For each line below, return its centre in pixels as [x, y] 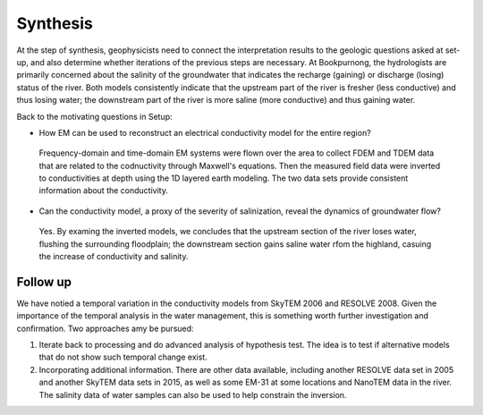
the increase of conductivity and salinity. [114, 257]
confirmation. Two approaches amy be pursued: [105, 328]
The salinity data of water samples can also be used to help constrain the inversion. [193, 394]
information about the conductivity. [104, 191]
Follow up [44, 282]
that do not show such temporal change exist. [123, 357]
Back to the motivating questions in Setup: [95, 116]
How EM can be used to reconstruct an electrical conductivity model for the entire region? [205, 132]
